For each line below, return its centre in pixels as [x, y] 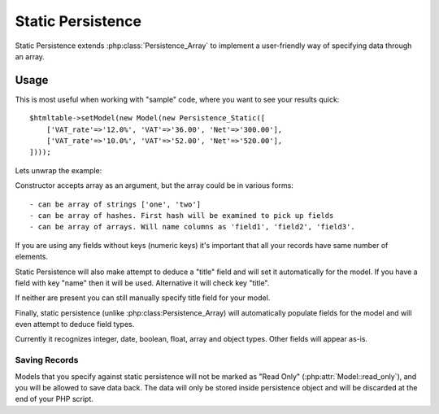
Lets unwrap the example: [59, 170]
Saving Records [47, 360]
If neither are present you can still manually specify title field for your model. [143, 298]
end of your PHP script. [54, 399]
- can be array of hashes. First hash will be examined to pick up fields [182, 215]
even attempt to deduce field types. [75, 325]
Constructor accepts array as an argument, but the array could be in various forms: [154, 185]
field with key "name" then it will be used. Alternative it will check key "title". [142, 283]
